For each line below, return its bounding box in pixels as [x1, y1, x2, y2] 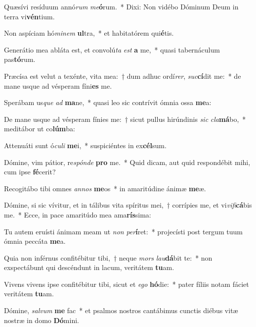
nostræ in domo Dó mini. [4, 315, 79, 325]
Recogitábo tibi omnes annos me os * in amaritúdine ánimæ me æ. [4, 183, 206, 193]
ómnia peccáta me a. [4, 236, 66, 246]
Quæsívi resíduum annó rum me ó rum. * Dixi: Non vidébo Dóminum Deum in [4, 1, 239, 11]
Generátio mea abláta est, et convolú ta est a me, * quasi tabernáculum [4, 44, 220, 54]
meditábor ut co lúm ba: [4, 123, 75, 134]
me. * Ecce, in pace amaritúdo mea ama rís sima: [4, 209, 151, 219]
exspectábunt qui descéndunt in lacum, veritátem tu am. [4, 262, 174, 272]
